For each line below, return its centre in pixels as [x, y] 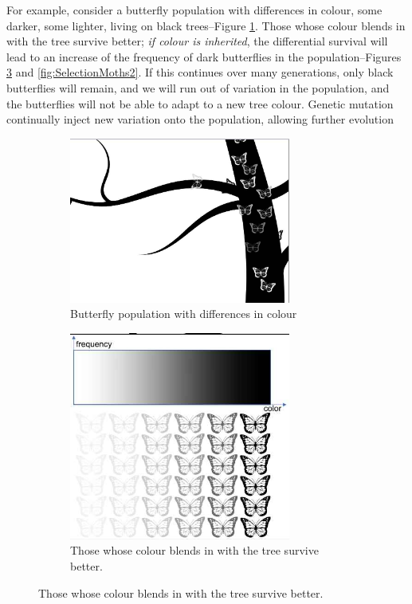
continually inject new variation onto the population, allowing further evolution [200, 119]
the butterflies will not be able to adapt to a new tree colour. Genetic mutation [200, 103]
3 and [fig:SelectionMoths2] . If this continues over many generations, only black [200, 72]
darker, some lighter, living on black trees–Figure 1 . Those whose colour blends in [206, 25]
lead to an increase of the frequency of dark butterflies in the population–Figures [204, 56]
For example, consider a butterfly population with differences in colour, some [194, 10]
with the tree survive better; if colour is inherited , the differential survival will [197, 41]
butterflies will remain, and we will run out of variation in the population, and [198, 87]
